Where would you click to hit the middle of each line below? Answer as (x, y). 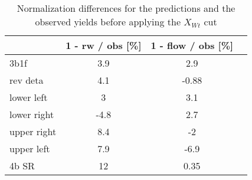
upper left (30, 148)
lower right (32, 114)
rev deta (27, 80)
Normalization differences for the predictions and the (126, 8)
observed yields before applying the (108, 22)
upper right (33, 131)
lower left (29, 97)
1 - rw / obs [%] (104, 45)
